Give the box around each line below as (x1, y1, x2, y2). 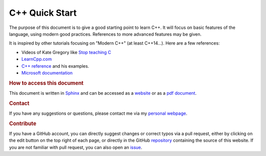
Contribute (9, 120, 36, 127)
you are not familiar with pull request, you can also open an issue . (9, 144, 142, 150)
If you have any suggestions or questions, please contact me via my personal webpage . (9, 110, 187, 116)
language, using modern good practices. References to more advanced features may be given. (9, 31, 202, 37)
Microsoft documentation (21, 70, 73, 76)
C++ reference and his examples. (21, 63, 90, 69)
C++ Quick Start (9, 7, 77, 18)
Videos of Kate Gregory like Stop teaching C (21, 49, 111, 55)
